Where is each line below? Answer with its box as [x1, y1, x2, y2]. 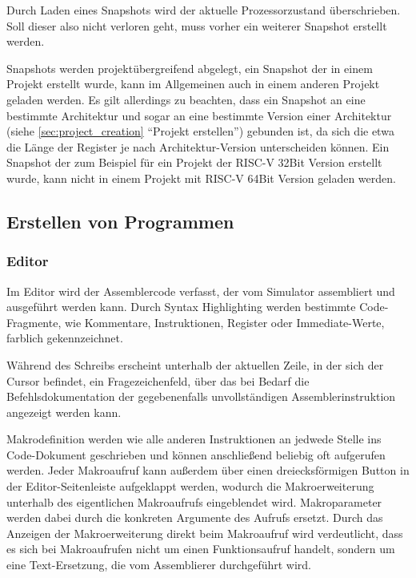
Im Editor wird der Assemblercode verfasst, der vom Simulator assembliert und [6, 282, 395, 299]
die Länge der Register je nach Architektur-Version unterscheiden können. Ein [6, 138, 390, 155]
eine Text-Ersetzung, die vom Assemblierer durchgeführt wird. [6, 556, 311, 573]
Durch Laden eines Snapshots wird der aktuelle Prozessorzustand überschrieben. [6, 2, 401, 18]
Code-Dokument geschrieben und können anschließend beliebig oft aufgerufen [6, 446, 386, 463]
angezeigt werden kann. [6, 403, 122, 420]
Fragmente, [6, 313, 62, 330]
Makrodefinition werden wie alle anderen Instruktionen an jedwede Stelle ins [6, 430, 382, 447]
